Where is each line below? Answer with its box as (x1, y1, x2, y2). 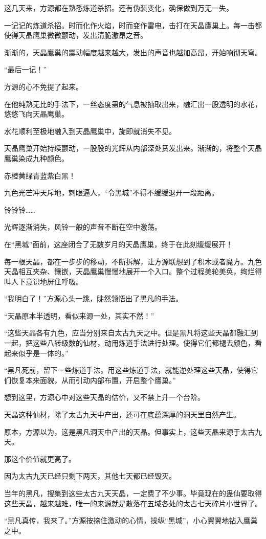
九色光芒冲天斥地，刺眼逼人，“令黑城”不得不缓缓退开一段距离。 (4, 187, 219, 198)
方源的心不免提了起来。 (4, 81, 83, 92)
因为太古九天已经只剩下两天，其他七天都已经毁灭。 (4, 470, 176, 481)
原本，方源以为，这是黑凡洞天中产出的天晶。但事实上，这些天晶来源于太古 (4, 426, 255, 437)
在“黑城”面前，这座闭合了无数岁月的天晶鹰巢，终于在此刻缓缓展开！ (4, 238, 233, 249)
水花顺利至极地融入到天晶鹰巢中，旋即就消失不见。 (4, 125, 176, 136)
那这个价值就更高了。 (4, 453, 76, 464)
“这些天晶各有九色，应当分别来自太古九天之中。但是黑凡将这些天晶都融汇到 (4, 327, 258, 338)
